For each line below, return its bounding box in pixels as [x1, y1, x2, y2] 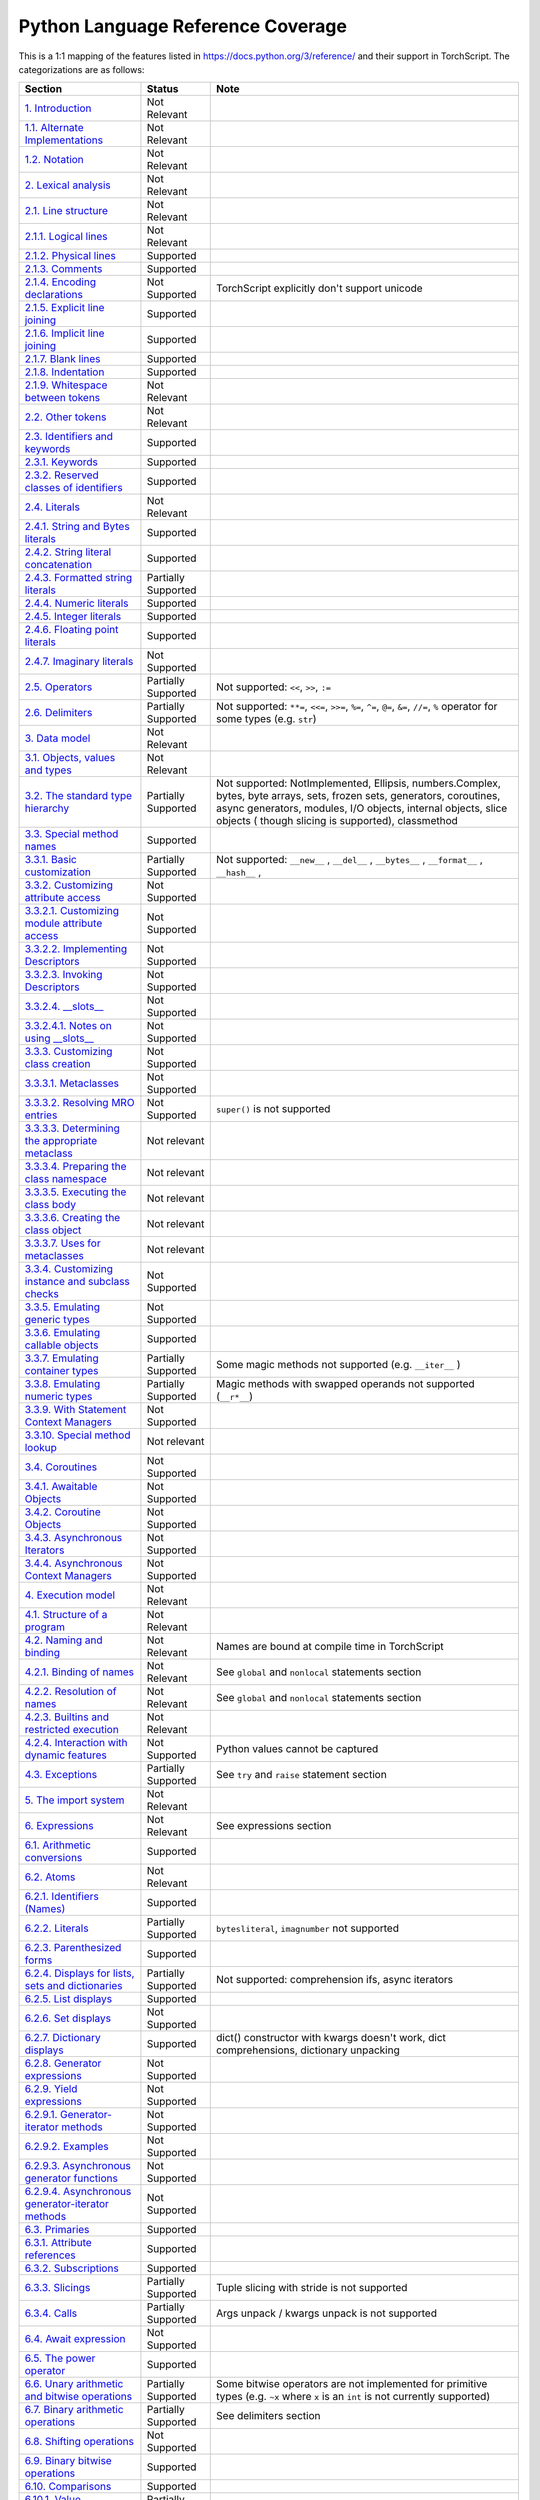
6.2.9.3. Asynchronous [24, 2159, 132, 2173]
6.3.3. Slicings [24, 2281, 91, 2295]
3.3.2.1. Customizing [24, 904, 120, 918]
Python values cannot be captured [216, 1742, 379, 1756]
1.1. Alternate [24, 121, 84, 135]
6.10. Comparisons [24, 2480, 112, 2494]
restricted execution [24, 1723, 119, 1737]
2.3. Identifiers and [24, 430, 114, 444]
